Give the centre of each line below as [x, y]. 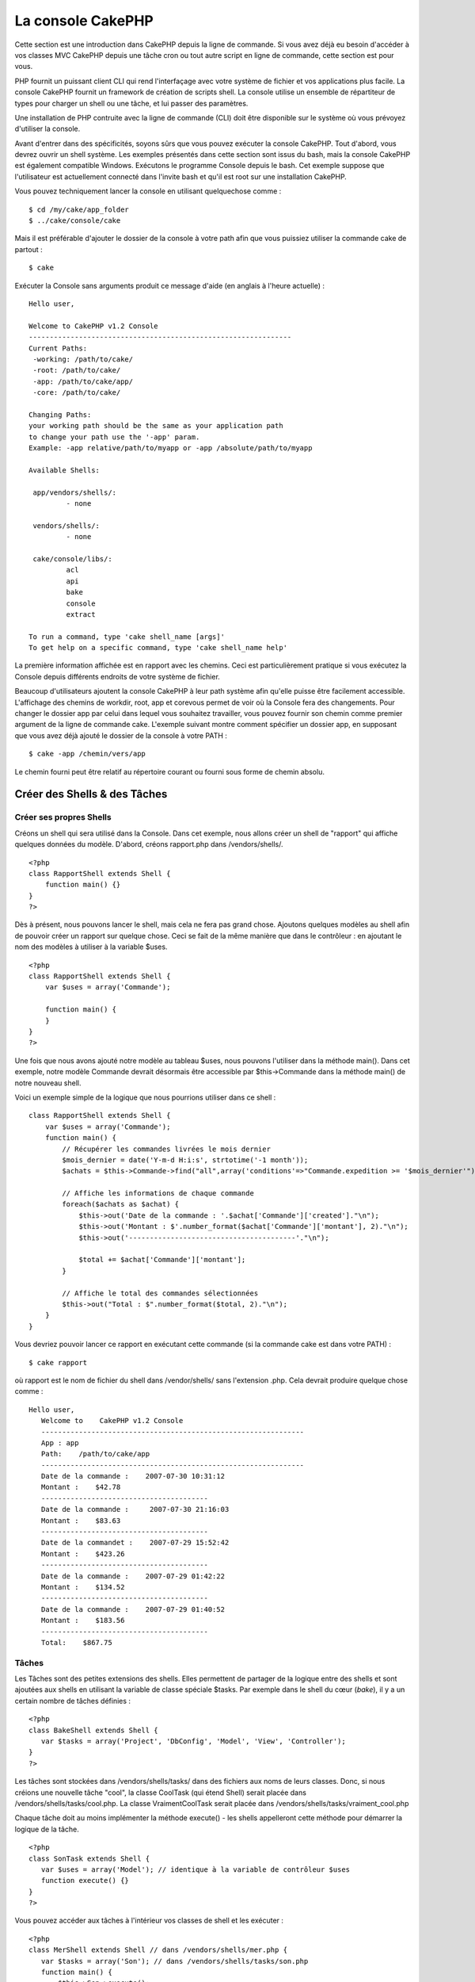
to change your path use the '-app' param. [114, 437]
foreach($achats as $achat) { [121, 1204]
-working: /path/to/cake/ [83, 359]
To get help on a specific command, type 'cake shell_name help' [158, 648]
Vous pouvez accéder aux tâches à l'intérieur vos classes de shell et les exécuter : [149, 1921]
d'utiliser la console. [47, 129]
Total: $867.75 [76, 1642]
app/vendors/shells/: [75, 492]
